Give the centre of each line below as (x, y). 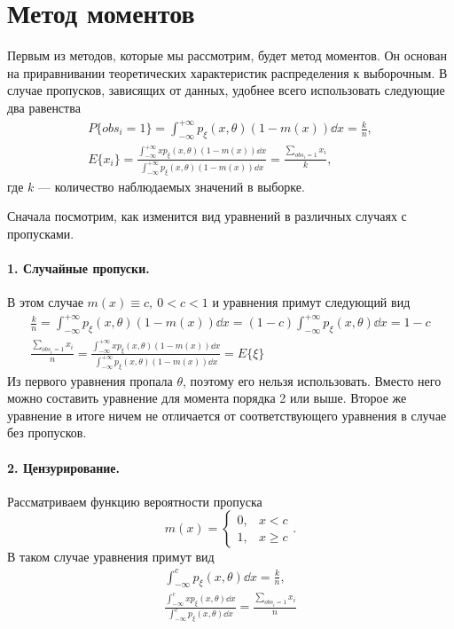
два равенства (44, 107)
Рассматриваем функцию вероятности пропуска (135, 501)
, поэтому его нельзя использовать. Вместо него (312, 380)
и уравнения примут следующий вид (311, 302)
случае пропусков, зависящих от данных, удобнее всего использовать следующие (226, 90)
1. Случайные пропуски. (78, 267)
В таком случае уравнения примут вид (111, 557)
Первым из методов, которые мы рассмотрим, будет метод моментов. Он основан (227, 55)
